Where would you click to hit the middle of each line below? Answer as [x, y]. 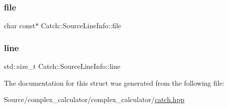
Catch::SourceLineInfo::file [81, 26]
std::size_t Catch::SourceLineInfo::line [62, 66]
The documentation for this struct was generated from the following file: [114, 82]
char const [20, 26]
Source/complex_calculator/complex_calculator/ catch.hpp [94, 99]
